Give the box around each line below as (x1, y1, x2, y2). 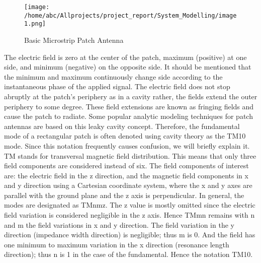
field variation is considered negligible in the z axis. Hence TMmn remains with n (4, 210, 255, 220)
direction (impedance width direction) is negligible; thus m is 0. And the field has (4, 229, 255, 240)
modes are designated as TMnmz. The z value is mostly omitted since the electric (4, 200, 255, 210)
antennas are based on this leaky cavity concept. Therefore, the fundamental (4, 120, 240, 131)
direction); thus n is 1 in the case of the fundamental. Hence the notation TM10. (4, 249, 253, 259)
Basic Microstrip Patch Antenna (24, 34, 124, 45)
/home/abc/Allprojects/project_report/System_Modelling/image (24, 12, 237, 19)
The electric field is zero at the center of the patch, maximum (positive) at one (4, 51, 247, 62)
